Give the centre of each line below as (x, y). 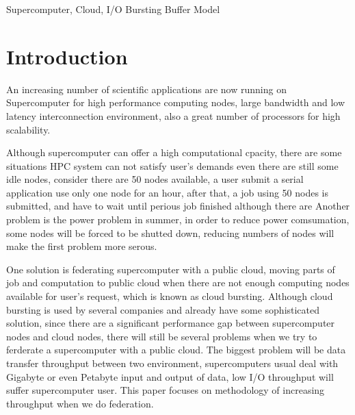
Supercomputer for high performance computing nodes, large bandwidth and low (176, 102)
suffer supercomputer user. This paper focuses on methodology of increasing (166, 390)
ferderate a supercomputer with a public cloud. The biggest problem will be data (176, 350)
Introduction (67, 56)
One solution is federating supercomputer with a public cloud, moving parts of (171, 269)
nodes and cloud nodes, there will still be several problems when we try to (162, 336)
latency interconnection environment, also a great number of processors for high (173, 115)
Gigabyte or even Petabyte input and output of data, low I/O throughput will (170, 376)
